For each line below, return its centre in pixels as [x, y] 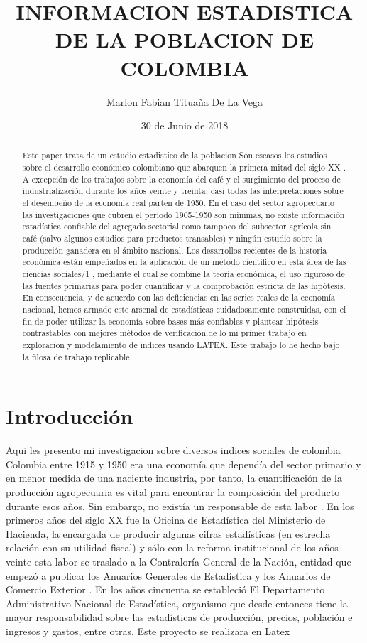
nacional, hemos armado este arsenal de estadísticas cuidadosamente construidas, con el [184, 309]
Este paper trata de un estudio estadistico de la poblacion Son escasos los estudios [175, 155]
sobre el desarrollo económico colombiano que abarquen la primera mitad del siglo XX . [184, 167]
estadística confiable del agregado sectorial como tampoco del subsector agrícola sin [177, 226]
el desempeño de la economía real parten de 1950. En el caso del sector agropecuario [178, 203]
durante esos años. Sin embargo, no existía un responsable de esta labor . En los [180, 506]
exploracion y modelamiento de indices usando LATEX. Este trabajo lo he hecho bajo [181, 344]
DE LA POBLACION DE [185, 39]
